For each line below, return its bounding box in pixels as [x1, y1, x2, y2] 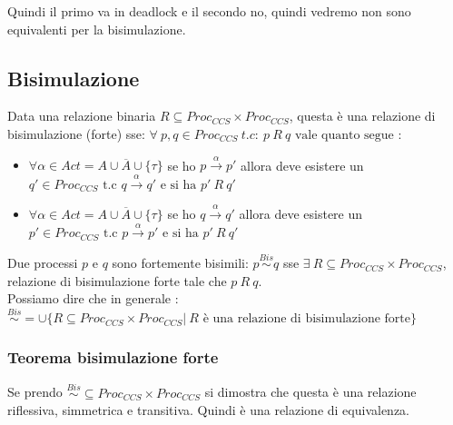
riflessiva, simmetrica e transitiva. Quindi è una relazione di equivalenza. [7, 400, 410, 420]
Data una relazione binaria [7, 106, 156, 125]
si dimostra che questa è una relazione [204, 382, 417, 401]
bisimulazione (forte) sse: [7, 124, 145, 143]
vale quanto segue [294, 128, 394, 142]
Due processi [7, 253, 78, 272]
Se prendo [7, 382, 63, 401]
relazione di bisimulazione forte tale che [7, 271, 227, 290]
